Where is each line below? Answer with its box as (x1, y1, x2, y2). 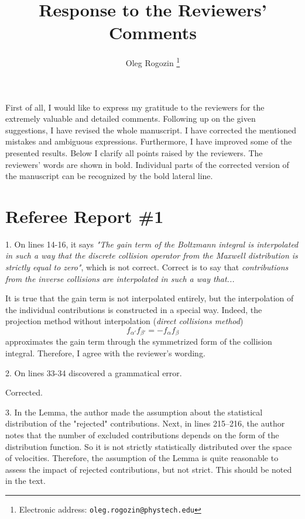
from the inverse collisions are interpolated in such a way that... (5, 272, 235, 284)
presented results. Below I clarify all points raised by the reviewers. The (5, 146, 263, 159)
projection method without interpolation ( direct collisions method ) (5, 315, 244, 327)
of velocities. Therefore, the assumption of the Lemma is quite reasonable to (5, 452, 279, 464)
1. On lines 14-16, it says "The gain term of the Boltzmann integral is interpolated (5, 238, 299, 250)
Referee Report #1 (5, 204, 164, 228)
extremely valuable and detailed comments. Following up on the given (5, 112, 256, 125)
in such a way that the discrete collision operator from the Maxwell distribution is (5, 249, 298, 262)
